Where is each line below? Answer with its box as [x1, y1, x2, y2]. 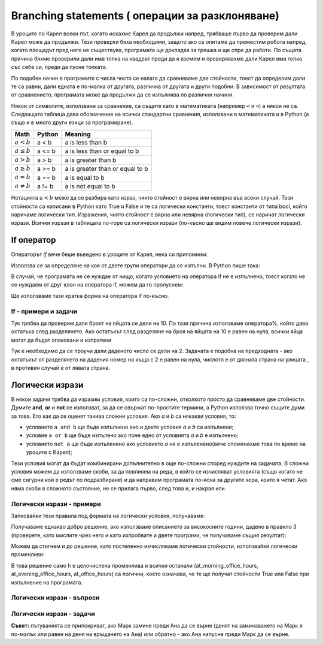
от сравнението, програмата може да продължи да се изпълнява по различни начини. [11, 91, 234, 98]
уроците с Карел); [26, 448, 73, 456]
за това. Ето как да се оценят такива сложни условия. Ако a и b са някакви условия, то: [11, 412, 236, 420]
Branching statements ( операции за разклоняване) [11, 9, 279, 22]
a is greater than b [65, 156, 117, 164]
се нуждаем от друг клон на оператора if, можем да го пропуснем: [11, 281, 184, 288]
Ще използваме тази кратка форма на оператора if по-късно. [11, 292, 169, 299]
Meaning [65, 129, 91, 138]
